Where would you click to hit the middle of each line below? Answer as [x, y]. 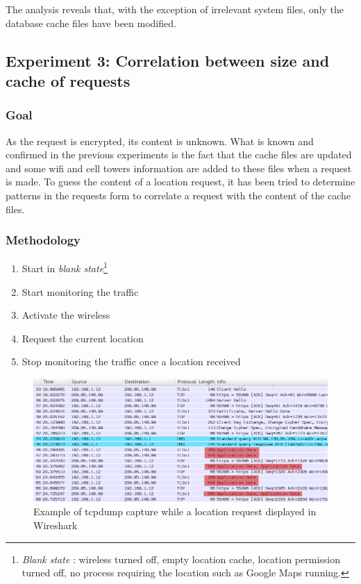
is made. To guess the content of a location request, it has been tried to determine [180, 182]
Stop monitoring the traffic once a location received [131, 361]
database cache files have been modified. [91, 23]
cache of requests [68, 80]
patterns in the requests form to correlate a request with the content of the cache [178, 195]
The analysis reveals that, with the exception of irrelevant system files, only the [175, 9]
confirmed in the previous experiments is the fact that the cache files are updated [179, 155]
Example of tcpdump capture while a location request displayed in [175, 511]
